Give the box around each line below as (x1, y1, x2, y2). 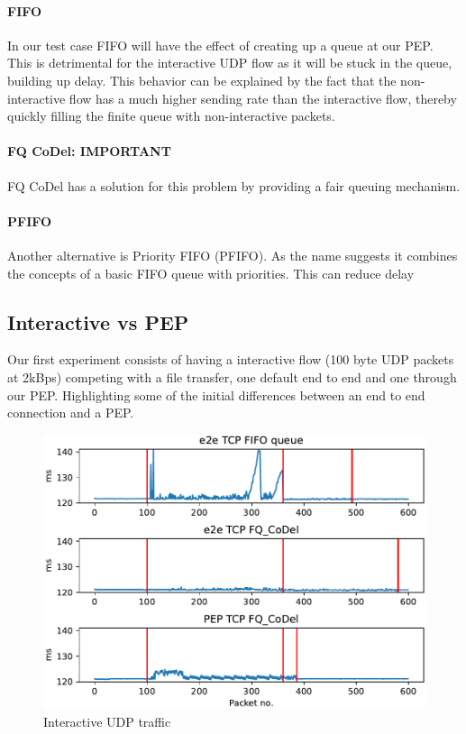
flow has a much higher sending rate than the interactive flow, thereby (69, 88, 457, 107)
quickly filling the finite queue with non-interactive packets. (7, 106, 335, 125)
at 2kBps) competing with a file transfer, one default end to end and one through (7, 367, 457, 386)
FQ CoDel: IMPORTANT (7, 142, 171, 161)
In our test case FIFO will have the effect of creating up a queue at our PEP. (7, 35, 434, 54)
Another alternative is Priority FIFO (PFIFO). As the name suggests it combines (7, 245, 458, 264)
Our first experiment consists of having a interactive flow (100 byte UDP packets (7, 350, 454, 369)
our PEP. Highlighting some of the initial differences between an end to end (7, 385, 425, 404)
